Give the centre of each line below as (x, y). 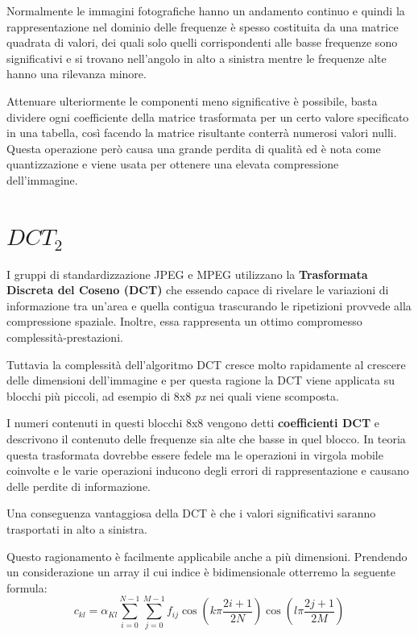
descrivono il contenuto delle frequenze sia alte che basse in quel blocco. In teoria (206, 439)
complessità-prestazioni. (65, 337)
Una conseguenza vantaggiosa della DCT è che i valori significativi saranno (191, 513)
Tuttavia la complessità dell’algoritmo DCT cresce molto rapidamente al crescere (206, 364)
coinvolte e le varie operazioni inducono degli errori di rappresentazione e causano (208, 470)
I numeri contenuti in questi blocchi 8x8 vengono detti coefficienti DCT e (193, 423)
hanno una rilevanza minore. (77, 74)
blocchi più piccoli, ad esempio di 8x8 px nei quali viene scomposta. (173, 395)
